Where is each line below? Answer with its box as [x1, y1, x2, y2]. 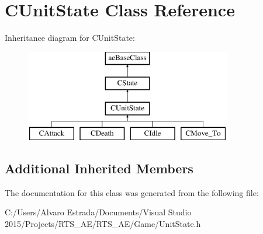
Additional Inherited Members [5, 159, 193, 177]
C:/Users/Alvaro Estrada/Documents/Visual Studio [5, 206, 192, 218]
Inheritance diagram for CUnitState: [5, 32, 135, 44]
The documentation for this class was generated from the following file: [5, 186, 259, 198]
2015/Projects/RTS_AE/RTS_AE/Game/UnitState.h [5, 217, 201, 229]
